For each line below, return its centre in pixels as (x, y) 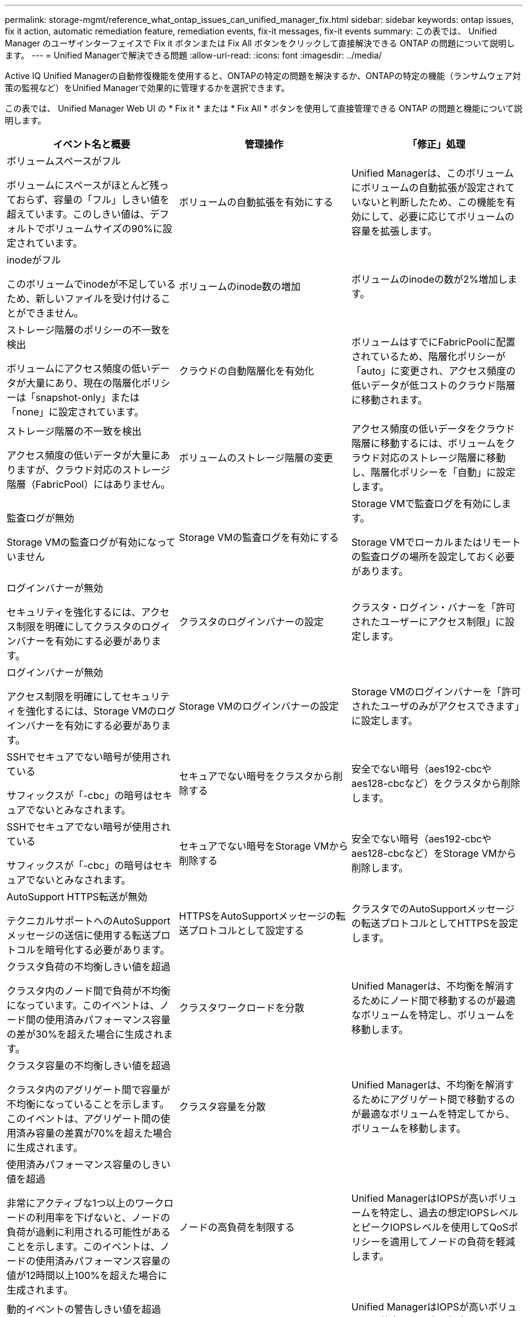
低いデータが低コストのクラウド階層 (433, 385)
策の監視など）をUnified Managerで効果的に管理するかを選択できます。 (147, 88)
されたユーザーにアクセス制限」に (428, 622)
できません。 (55, 313)
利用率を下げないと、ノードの (103, 1218)
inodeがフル (34, 260)
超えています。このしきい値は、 (78, 214)
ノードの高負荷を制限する (237, 1227)
